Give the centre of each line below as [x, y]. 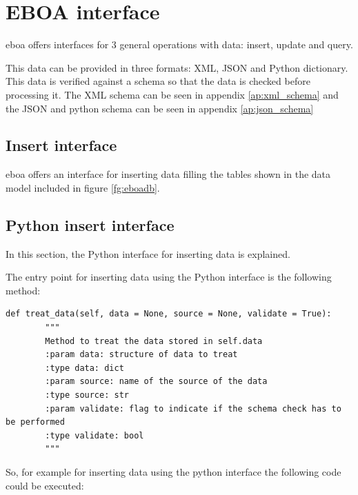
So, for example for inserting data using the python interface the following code [173, 472]
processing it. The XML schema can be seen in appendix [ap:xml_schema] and [172, 94]
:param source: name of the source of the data [156, 382]
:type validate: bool [95, 435]
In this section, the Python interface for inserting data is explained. [148, 253]
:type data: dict [84, 368]
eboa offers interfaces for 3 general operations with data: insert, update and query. [179, 44]
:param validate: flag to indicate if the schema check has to [193, 408]
